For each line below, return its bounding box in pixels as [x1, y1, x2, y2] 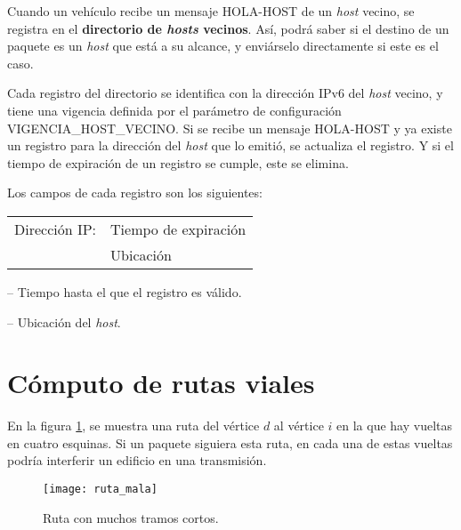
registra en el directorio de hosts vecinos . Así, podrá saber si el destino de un [7, 19, 449, 37]
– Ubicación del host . [7, 312, 121, 331]
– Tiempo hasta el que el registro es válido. [7, 282, 242, 301]
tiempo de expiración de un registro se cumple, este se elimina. [7, 153, 349, 172]
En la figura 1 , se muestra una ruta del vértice [7, 416, 260, 435]
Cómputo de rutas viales [7, 365, 315, 401]
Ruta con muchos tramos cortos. [43, 508, 219, 526]
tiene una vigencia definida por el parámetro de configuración [7, 100, 342, 119]
